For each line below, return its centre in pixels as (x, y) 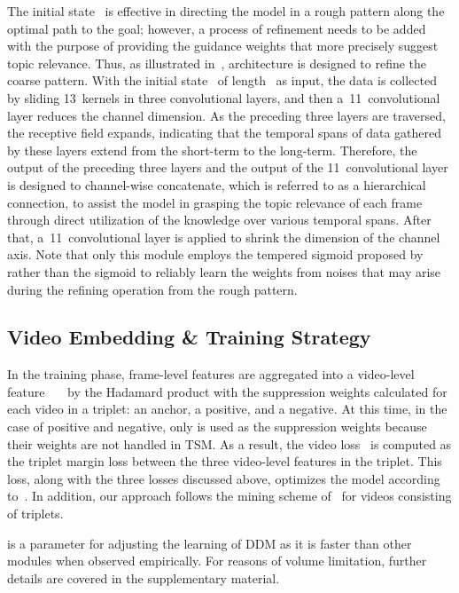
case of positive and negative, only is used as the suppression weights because (217, 427)
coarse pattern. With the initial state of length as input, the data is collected (222, 80)
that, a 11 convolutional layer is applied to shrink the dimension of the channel (224, 237)
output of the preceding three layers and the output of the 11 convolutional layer (228, 167)
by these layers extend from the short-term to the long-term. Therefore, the (212, 150)
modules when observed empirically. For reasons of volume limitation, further (217, 561)
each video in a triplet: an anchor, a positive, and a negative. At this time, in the (227, 409)
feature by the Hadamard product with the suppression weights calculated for (227, 391)
